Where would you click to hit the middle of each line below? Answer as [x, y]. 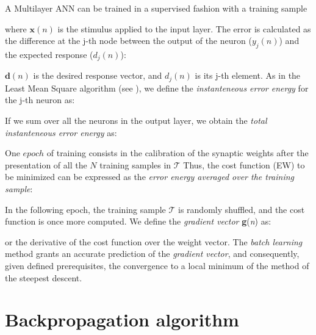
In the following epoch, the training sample [85, 209]
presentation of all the [46, 164]
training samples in [135, 164]
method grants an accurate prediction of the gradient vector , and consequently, [152, 254]
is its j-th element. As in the [248, 75]
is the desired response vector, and [98, 75]
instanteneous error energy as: [61, 132]
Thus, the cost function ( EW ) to [244, 164]
